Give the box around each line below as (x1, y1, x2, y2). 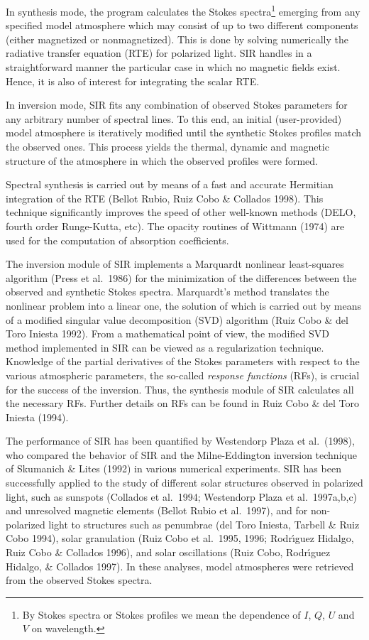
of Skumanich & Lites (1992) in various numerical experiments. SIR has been (6, 461, 341, 476)
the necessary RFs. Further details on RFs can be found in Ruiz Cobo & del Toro (6, 396, 359, 411)
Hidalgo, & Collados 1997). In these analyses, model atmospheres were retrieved (6, 558, 354, 573)
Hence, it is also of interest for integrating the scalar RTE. (6, 73, 260, 88)
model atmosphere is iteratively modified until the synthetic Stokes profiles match (6, 125, 361, 140)
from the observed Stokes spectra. (6, 573, 153, 587)
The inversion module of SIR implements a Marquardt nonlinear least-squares (6, 256, 344, 271)
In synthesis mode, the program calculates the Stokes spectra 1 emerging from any (6, 2, 360, 18)
